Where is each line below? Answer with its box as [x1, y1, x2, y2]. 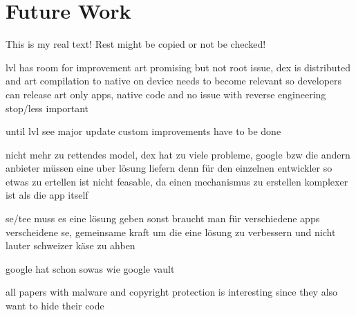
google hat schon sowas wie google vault [6, 261, 175, 276]
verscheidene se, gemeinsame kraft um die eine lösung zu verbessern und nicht [6, 224, 336, 239]
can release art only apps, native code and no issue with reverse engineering [6, 87, 326, 101]
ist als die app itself [6, 188, 88, 202]
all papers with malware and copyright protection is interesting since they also [6, 285, 338, 299]
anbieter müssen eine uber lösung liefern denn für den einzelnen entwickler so [6, 161, 332, 175]
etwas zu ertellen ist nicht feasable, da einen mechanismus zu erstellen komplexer [6, 174, 348, 188]
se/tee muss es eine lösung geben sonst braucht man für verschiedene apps [6, 211, 320, 226]
